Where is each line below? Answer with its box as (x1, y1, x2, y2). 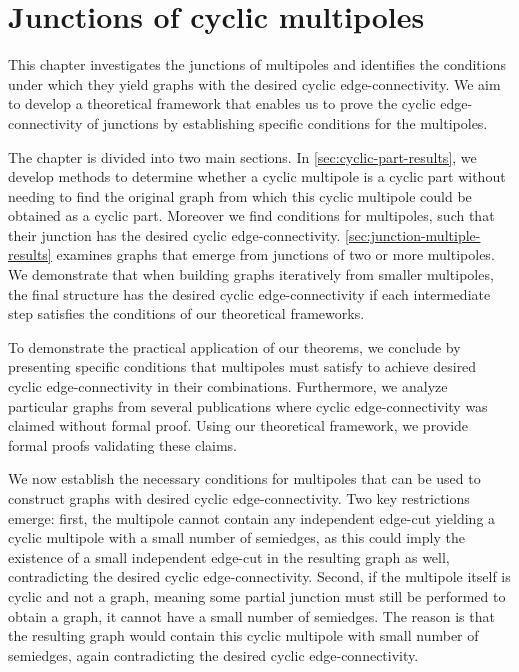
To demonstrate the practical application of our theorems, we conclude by (8, 336, 461, 357)
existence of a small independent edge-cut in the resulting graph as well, (8, 546, 450, 567)
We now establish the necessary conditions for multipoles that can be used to (8, 468, 481, 489)
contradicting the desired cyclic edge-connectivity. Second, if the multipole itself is (8, 566, 511, 587)
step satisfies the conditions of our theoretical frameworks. (8, 303, 365, 324)
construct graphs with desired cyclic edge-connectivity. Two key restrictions (8, 488, 470, 508)
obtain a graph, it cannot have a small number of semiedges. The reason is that (8, 605, 495, 626)
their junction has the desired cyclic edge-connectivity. (8, 224, 341, 245)
